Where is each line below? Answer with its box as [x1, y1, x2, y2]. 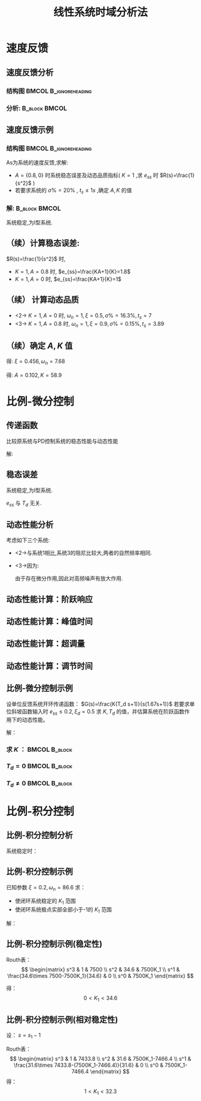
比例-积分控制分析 [6, 830, 73, 841]
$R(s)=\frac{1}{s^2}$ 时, [6, 255, 66, 262]
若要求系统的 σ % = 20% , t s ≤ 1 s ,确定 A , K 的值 [14, 187, 132, 195]
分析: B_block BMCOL [6, 104, 68, 113]
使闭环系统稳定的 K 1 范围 [14, 898, 76, 906]
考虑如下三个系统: [6, 536, 50, 544]
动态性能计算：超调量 [6, 638, 85, 649]
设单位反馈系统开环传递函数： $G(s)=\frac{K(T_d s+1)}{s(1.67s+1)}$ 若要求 [6, 700, 190, 707]
